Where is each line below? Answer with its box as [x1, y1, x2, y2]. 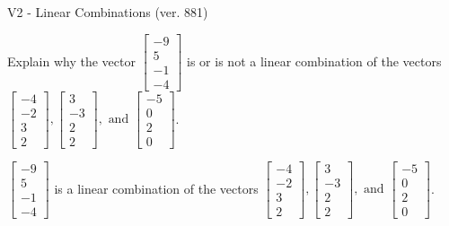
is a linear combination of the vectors [54, 178, 259, 197]
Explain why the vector [7, 51, 136, 70]
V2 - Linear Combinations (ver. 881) [7, 3, 208, 21]
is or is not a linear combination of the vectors [187, 51, 442, 70]
